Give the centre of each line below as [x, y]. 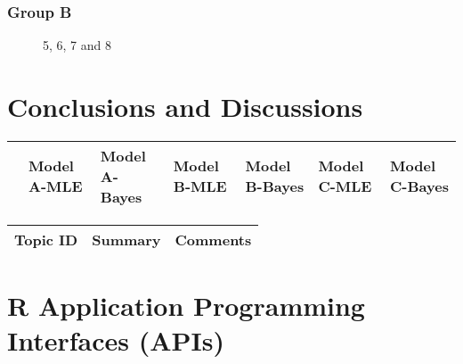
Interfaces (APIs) [116, 340]
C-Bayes [419, 186]
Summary [126, 239]
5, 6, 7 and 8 [77, 45]
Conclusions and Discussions [185, 106]
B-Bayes [275, 186]
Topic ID [46, 239]
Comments [213, 239]
